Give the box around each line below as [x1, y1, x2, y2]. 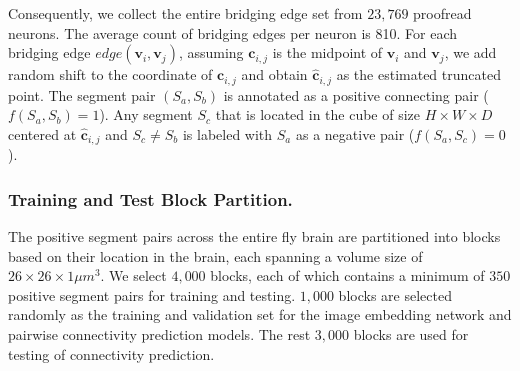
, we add [444, 42, 497, 63]
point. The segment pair [8, 84, 156, 105]
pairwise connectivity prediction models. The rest [8, 324, 311, 345]
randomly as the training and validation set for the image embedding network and [8, 304, 512, 325]
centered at [8, 123, 77, 144]
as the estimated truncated [336, 64, 501, 85]
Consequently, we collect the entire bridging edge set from [8, 3, 363, 23]
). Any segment [99, 104, 193, 125]
